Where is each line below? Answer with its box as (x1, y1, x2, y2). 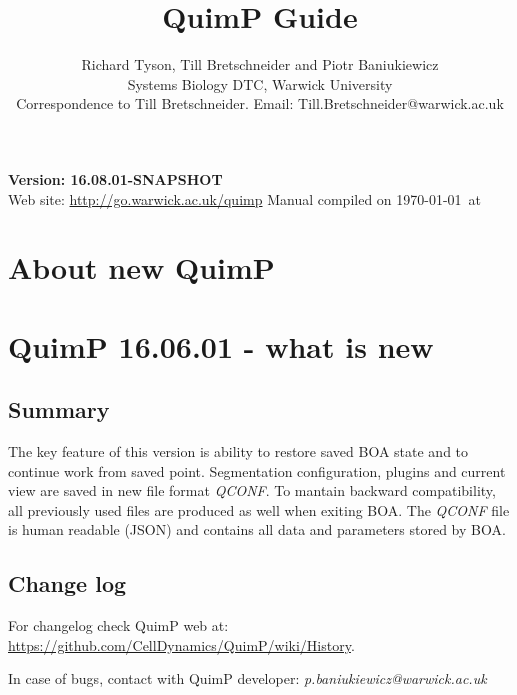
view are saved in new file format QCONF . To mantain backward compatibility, (8, 480, 496, 501)
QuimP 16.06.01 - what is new (8, 325, 434, 366)
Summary (8, 394, 110, 425)
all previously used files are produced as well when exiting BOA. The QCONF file (8, 499, 510, 520)
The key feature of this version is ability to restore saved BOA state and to (8, 441, 469, 462)
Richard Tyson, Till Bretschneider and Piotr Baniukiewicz (81, 54, 439, 75)
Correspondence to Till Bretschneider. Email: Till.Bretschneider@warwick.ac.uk (16, 93, 504, 114)
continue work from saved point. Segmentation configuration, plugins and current (8, 460, 506, 481)
